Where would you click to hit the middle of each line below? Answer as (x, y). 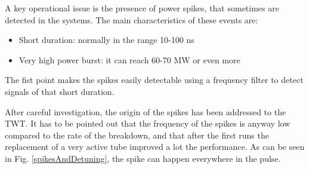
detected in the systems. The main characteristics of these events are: (132, 19)
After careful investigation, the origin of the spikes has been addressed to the (146, 111)
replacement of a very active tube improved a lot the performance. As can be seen (155, 147)
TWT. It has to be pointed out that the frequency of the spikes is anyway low (148, 123)
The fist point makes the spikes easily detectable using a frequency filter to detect (154, 80)
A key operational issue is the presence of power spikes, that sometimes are (142, 8)
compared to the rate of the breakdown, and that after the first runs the (137, 135)
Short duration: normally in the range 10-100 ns (106, 40)
